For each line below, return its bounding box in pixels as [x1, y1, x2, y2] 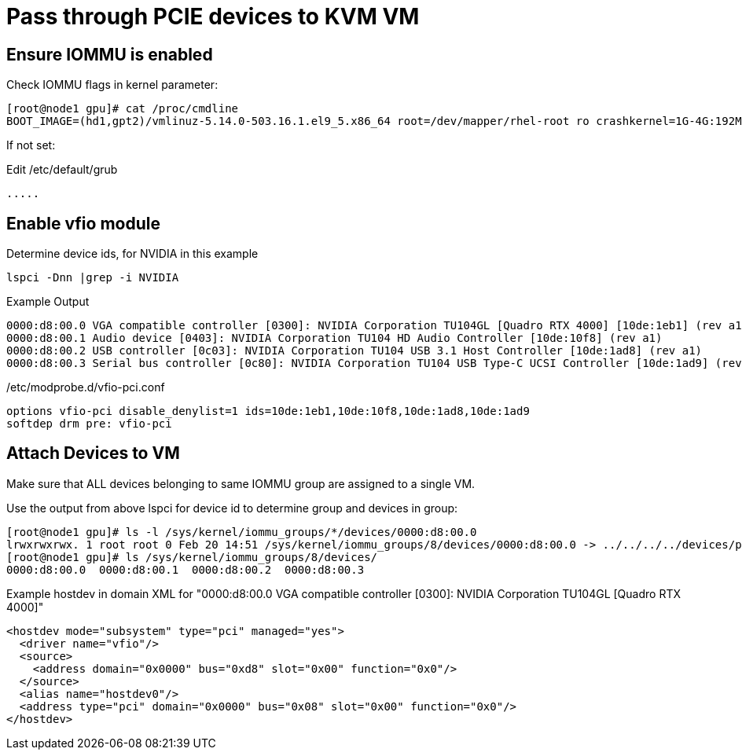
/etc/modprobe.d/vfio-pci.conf [6, 380, 165, 395]
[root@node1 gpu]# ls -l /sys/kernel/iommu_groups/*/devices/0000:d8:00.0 [6, 525, 477, 538]
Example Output [6, 295, 90, 309]
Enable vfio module [6, 213, 160, 233]
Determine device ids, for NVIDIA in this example [6, 247, 259, 261]
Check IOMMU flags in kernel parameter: [6, 78, 219, 92]
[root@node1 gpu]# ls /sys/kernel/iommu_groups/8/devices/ [6, 550, 378, 563]
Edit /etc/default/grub [6, 163, 118, 177]
